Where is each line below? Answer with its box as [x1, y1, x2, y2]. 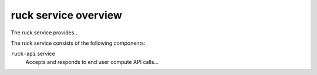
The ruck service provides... [11, 29, 79, 36]
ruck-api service [11, 50, 55, 58]
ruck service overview [11, 9, 123, 22]
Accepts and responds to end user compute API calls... [25, 58, 158, 65]
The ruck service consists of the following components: [11, 40, 146, 47]
